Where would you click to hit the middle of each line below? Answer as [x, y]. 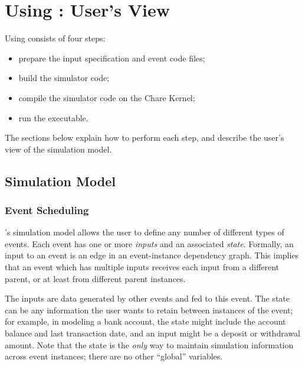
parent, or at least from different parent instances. [95, 278]
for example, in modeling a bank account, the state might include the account [145, 321]
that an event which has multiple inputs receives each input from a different [142, 267]
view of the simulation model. [58, 149]
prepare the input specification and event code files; [112, 58]
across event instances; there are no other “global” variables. [114, 356]
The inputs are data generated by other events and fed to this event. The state [147, 298]
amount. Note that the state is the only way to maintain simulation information [149, 344]
